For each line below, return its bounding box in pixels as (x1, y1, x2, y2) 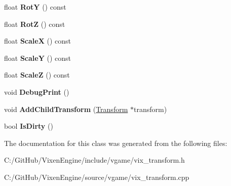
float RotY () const (4, 2, 66, 12)
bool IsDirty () (4, 121, 53, 131)
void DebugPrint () (4, 86, 69, 97)
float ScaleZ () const (4, 69, 70, 80)
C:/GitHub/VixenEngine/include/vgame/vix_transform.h (4, 155, 185, 165)
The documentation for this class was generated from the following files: (4, 137, 227, 148)
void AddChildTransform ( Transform (4, 103, 128, 114)
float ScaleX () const (4, 35, 71, 46)
